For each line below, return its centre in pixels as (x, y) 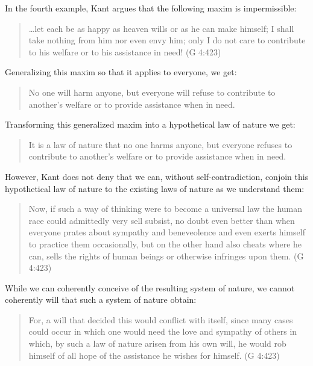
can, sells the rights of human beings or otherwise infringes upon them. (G (166, 256)
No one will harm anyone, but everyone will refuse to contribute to (152, 92)
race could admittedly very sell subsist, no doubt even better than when (162, 220)
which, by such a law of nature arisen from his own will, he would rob (157, 343)
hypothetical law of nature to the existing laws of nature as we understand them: (155, 188)
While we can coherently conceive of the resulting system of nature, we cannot (150, 287)
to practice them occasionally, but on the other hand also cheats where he (165, 243)
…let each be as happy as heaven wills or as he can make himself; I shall (161, 28)
